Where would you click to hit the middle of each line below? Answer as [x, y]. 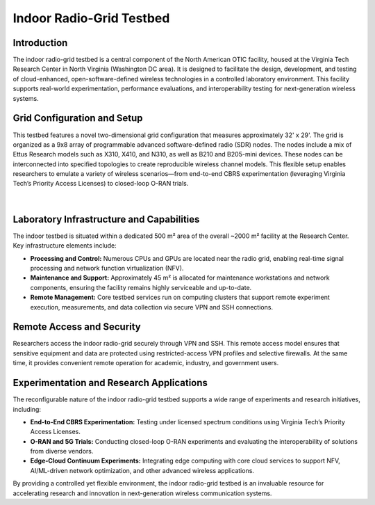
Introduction [40, 43]
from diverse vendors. [62, 451]
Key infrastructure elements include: [65, 246]
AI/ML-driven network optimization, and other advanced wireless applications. [142, 470]
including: [27, 409]
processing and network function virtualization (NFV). [107, 268]
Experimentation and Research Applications [110, 383]
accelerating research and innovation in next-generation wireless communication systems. [142, 493]
